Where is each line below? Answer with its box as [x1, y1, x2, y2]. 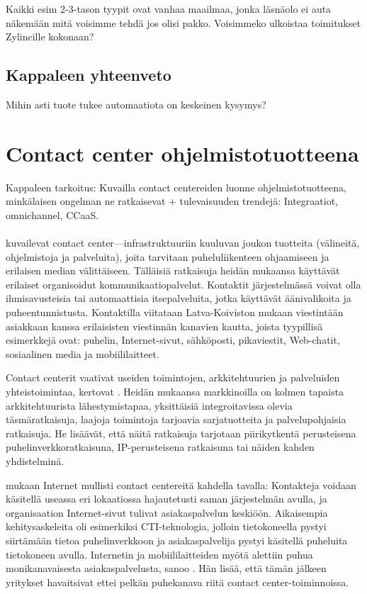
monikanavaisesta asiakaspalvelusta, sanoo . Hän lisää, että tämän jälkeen [6, 561, 327, 576]
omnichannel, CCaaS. [6, 207, 99, 222]
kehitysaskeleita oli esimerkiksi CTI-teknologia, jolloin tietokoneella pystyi [6, 519, 327, 534]
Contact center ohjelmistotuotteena [6, 138, 359, 167]
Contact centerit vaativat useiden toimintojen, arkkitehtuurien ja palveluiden [6, 370, 340, 385]
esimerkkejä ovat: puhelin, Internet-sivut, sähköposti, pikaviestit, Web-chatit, [6, 332, 340, 347]
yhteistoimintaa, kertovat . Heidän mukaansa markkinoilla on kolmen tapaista [6, 384, 344, 399]
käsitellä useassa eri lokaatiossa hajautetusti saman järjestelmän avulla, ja [6, 491, 327, 506]
